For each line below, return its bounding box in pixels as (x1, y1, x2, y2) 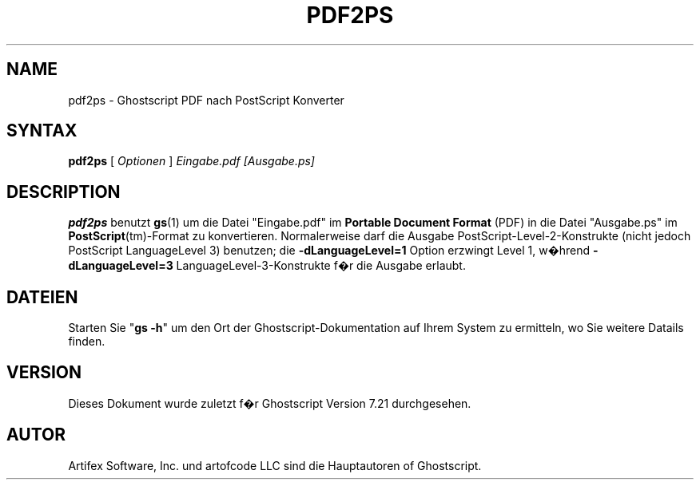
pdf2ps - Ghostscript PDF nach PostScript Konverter (68, 93, 344, 107)
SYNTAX (6, 121, 78, 141)
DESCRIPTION (6, 181, 121, 202)
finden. (68, 334, 105, 349)
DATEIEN (6, 286, 78, 307)
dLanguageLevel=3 (68, 259, 173, 273)
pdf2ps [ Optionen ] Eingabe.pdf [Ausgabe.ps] (68, 154, 315, 168)
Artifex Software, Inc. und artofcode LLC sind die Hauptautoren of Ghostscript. (68, 458, 482, 472)
